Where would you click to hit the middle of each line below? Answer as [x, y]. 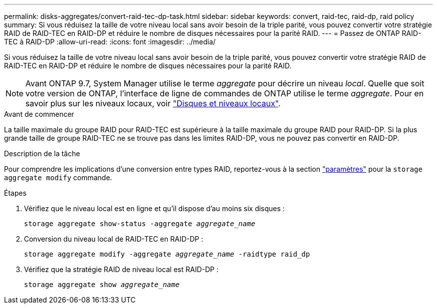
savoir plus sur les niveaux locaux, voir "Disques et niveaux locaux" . [153, 103]
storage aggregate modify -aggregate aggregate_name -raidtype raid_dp [167, 254]
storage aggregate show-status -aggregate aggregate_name [140, 224]
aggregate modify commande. [58, 177]
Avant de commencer [39, 114]
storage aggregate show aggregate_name [102, 285]
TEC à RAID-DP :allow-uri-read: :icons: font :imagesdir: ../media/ [110, 42]
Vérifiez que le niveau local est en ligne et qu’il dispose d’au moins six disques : [154, 208]
